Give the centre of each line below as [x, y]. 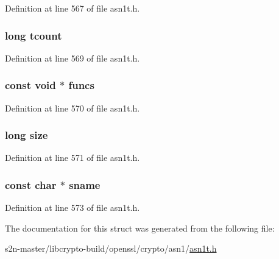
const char [31, 184]
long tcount [34, 35]
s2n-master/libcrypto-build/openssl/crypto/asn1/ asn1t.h [111, 248]
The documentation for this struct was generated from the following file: [140, 228]
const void [30, 85]
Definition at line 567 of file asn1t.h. [72, 8]
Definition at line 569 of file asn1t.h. [72, 58]
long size [26, 135]
